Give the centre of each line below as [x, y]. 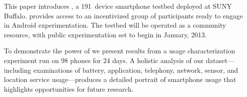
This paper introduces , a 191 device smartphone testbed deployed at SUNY [118, 6]
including [18, 70]
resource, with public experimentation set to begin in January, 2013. [105, 34]
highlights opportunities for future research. [69, 89]
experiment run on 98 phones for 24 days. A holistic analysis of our [104, 60]
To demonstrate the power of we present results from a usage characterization [120, 51]
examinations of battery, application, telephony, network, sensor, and [136, 70]
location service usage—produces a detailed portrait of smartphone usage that [120, 79]
